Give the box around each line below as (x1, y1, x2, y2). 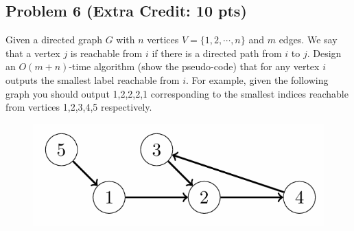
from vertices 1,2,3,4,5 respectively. (5, 100, 152, 114)
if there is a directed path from (152, 45, 282, 60)
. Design (307, 45, 342, 60)
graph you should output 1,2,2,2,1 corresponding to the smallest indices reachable (5, 86, 349, 100)
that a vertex (5, 45, 60, 60)
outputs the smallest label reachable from (5, 72, 180, 87)
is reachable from (70, 45, 143, 60)
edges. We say (279, 32, 338, 47)
